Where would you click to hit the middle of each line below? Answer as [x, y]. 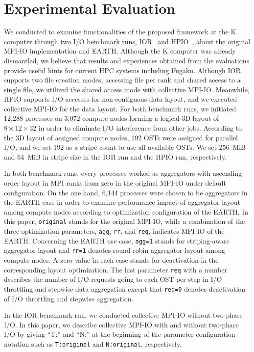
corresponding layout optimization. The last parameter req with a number [116, 269]
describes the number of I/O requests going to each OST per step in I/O [113, 279]
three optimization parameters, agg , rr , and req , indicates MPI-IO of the [114, 231]
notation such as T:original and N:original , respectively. [93, 343]
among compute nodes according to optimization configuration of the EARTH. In [126, 211]
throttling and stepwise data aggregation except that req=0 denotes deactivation [125, 288]
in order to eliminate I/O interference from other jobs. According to [140, 128]
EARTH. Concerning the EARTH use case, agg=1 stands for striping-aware [117, 240]
